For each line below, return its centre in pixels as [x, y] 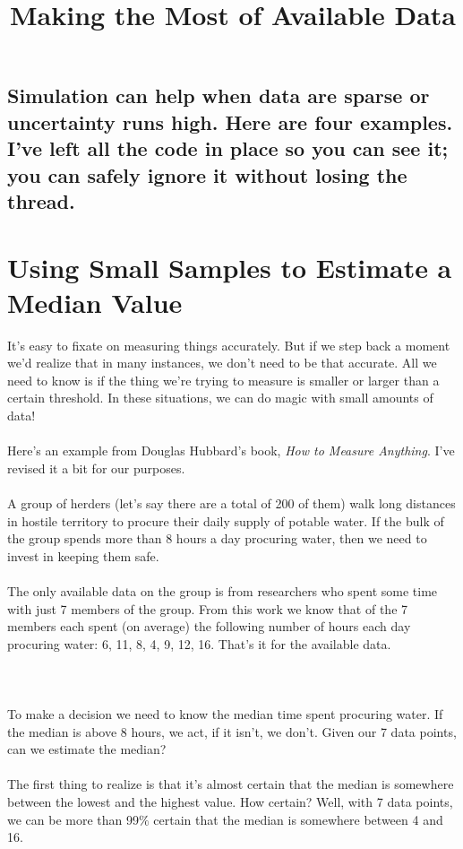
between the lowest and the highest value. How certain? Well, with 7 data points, [230, 802]
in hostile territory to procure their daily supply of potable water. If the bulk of [226, 520]
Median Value [95, 302]
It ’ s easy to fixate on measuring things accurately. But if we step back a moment [229, 345]
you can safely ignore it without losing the [207, 174]
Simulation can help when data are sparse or [219, 95]
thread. [41, 200]
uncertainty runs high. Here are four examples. [230, 121]
